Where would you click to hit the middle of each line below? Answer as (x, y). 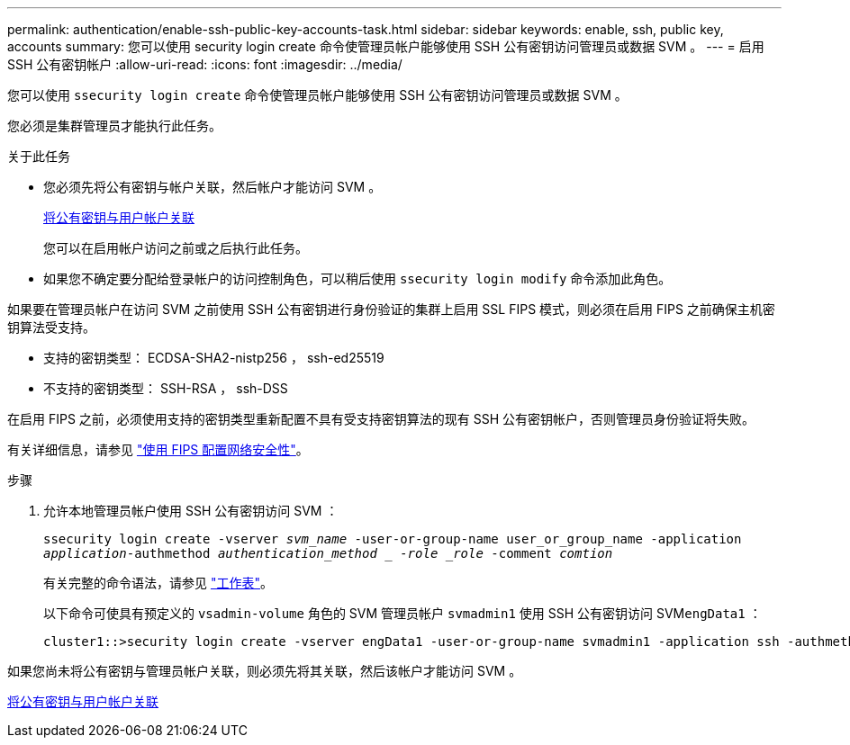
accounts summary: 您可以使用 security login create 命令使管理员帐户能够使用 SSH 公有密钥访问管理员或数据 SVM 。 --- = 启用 (386, 46)
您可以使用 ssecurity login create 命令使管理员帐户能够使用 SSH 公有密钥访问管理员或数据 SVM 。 (317, 95)
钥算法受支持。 (51, 327)
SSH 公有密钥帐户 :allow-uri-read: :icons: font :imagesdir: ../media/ (205, 64)
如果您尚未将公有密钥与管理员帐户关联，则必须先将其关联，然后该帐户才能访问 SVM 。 (265, 671)
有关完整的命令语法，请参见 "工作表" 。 (158, 583)
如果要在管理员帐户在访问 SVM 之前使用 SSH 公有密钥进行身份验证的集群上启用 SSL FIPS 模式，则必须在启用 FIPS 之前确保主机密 (391, 309)
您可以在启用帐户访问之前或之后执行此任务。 (176, 248)
